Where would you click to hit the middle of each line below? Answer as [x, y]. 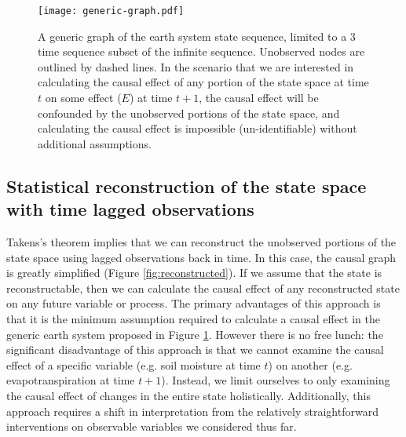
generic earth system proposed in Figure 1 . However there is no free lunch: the [195, 334]
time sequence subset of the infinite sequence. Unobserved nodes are [201, 51]
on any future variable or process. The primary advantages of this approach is [194, 303]
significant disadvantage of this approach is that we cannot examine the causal [195, 350]
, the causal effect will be [259, 98]
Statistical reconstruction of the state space [187, 186]
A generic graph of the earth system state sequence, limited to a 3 [197, 36]
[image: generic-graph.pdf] [111, 11]
